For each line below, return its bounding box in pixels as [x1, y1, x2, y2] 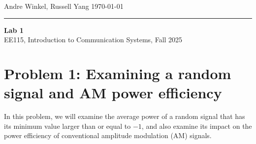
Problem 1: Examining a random [4, 63, 231, 83]
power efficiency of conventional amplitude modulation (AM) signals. [4, 130, 212, 141]
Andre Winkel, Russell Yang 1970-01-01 [4, 1, 124, 11]
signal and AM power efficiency [4, 83, 222, 103]
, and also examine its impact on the [141, 120, 252, 131]
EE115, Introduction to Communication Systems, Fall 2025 [4, 34, 183, 45]
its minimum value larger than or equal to [4, 120, 131, 131]
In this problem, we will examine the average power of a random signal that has [4, 111, 245, 121]
